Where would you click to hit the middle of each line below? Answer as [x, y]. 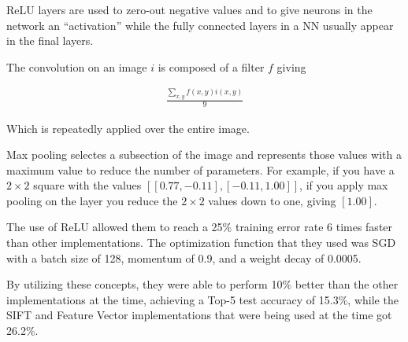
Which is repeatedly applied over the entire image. [128, 128]
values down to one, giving [272, 200]
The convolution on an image [77, 66]
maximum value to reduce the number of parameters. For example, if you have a [200, 169]
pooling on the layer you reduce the [92, 200]
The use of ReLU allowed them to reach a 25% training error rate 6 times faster [200, 227]
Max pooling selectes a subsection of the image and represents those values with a [204, 154]
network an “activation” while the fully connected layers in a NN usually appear [200, 25]
